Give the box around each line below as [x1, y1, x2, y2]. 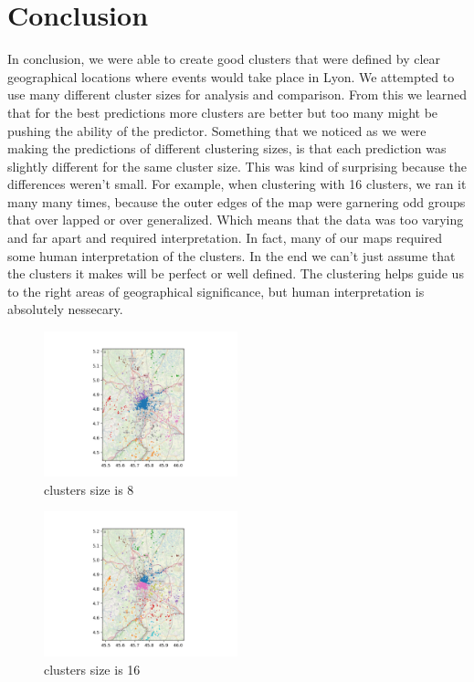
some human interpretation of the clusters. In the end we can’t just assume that [7, 246, 456, 265]
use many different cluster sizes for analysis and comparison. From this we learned [7, 85, 468, 104]
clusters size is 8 [44, 479, 134, 498]
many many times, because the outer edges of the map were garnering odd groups [7, 192, 466, 211]
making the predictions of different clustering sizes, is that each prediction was [7, 139, 447, 158]
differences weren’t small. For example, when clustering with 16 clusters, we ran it [7, 174, 467, 194]
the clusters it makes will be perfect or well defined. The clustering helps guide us [7, 264, 464, 283]
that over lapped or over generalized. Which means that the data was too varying [7, 210, 464, 229]
